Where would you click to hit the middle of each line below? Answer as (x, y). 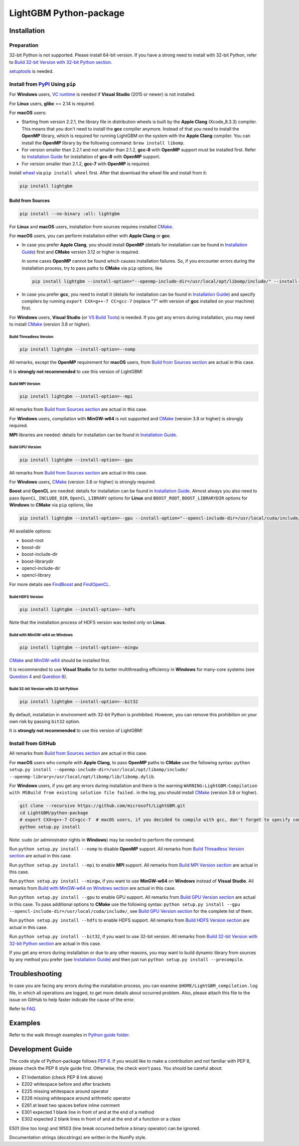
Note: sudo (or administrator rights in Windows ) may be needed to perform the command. (102, 839)
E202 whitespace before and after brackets (66, 1084)
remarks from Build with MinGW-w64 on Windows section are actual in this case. (92, 888)
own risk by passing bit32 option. (45, 721)
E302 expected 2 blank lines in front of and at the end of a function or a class (101, 1119)
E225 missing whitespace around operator (65, 1091)
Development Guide (41, 1049)
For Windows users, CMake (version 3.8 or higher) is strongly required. (83, 482)
